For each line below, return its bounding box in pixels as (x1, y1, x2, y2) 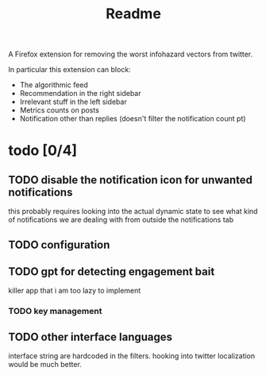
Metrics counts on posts (19, 105, 99, 115)
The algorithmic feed (19, 80, 89, 90)
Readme (106, 5, 161, 23)
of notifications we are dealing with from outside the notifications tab (8, 215, 234, 224)
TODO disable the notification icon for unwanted (8, 173, 253, 186)
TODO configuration (8, 238, 110, 251)
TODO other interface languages (8, 330, 173, 343)
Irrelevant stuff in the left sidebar (19, 97, 127, 107)
